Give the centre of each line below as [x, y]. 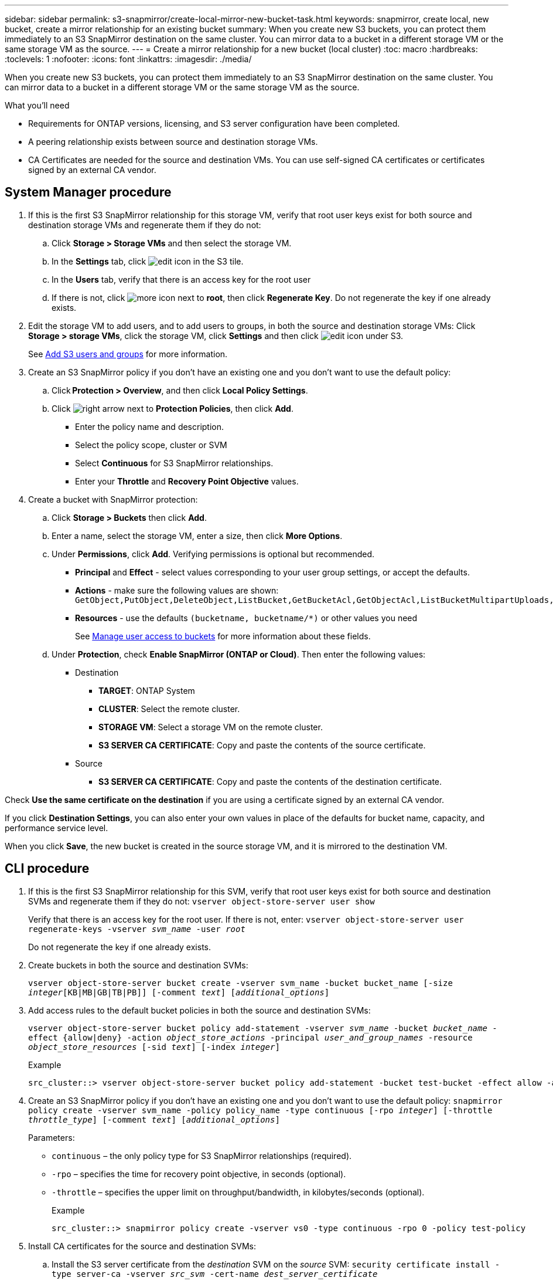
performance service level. [57, 828]
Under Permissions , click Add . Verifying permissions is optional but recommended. [213, 554]
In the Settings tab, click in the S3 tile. [148, 261]
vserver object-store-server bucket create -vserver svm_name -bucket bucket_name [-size [240, 983]
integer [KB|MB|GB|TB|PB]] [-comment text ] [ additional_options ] [179, 992]
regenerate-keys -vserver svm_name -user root [137, 929]
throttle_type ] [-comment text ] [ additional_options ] [154, 1119]
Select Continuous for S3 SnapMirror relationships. [174, 463]
